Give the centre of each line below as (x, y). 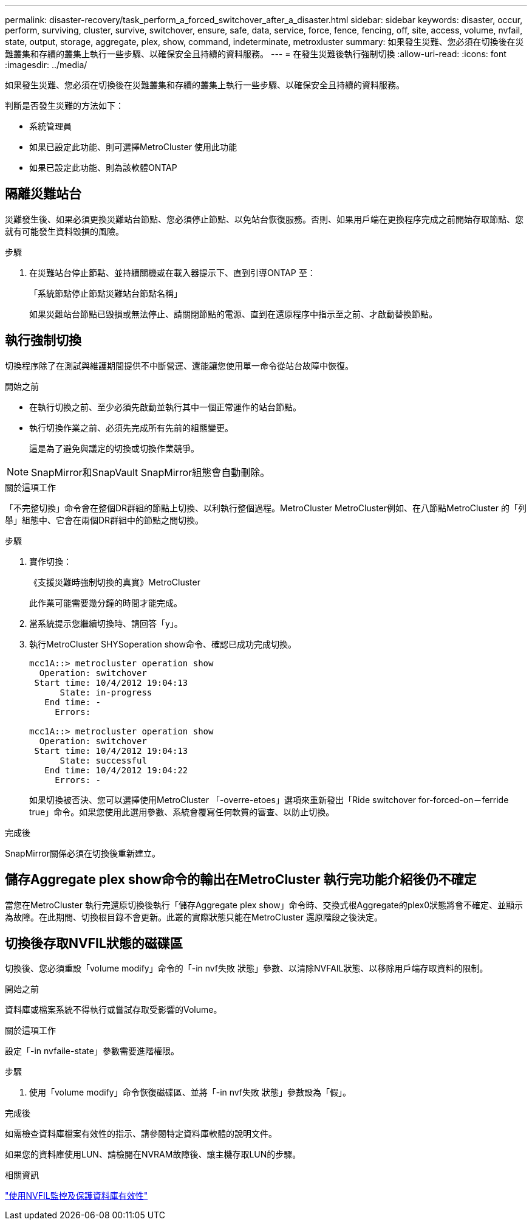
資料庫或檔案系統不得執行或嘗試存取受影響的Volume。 (114, 1010)
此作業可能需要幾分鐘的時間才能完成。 (106, 602)
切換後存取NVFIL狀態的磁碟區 (94, 943)
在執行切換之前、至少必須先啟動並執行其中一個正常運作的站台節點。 (165, 407)
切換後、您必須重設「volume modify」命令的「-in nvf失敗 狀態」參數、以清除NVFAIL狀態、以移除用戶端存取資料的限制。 (247, 968)
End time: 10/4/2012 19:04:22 (116, 770)
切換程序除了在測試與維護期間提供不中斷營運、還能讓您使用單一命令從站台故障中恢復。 (179, 365)
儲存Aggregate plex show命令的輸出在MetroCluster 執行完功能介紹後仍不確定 (241, 880)
